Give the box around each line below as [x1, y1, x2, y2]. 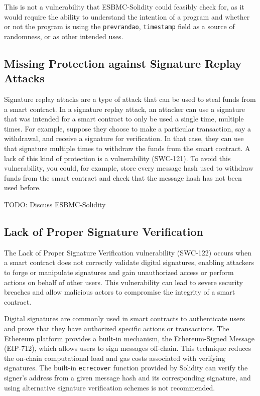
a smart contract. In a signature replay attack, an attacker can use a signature [4, 103, 245, 114]
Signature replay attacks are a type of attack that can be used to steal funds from [4, 94, 256, 104]
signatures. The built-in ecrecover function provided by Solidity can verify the [4, 362, 248, 373]
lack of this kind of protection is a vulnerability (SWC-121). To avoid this [4, 153, 231, 163]
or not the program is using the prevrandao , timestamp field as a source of [4, 21, 235, 32]
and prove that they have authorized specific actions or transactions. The [4, 323, 229, 333]
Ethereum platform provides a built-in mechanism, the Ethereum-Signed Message [4, 333, 255, 343]
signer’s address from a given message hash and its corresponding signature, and [4, 372, 251, 382]
